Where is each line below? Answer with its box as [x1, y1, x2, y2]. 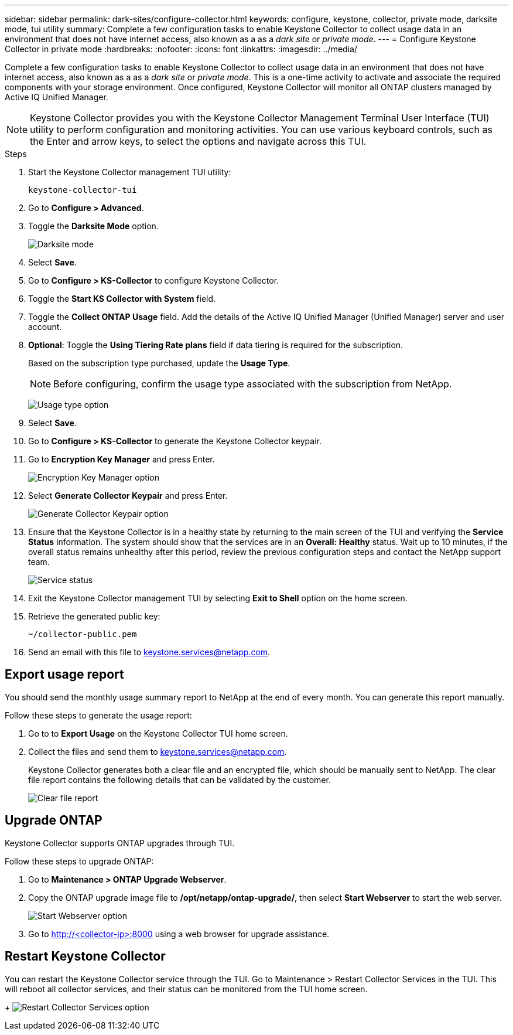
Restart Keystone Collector [5, 949, 166, 964]
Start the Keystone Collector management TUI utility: [28, 167, 231, 177]
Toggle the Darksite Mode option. [28, 221, 159, 231]
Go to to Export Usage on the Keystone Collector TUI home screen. [28, 728, 288, 738]
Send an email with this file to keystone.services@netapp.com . [28, 647, 271, 657]
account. [28, 322, 62, 332]
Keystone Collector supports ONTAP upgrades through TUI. [5, 837, 235, 848]
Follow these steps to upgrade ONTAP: [5, 856, 154, 866]
